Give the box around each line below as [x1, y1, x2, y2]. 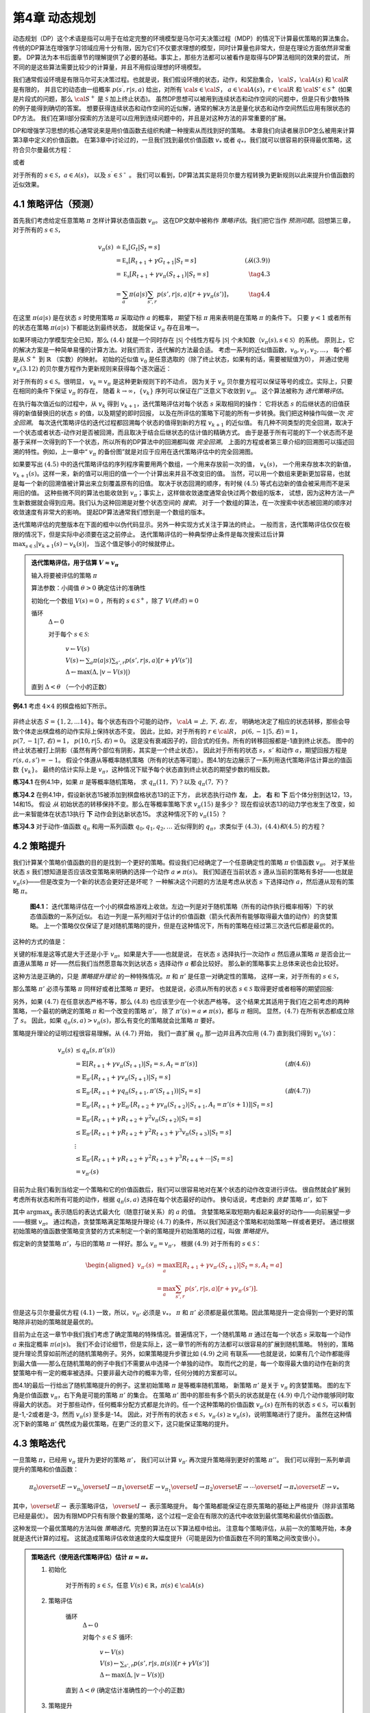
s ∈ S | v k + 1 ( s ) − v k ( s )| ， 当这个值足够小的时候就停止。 [25, 540, 178, 550]
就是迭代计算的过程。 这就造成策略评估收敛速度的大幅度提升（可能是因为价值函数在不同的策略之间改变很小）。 [12, 1533, 323, 1542]
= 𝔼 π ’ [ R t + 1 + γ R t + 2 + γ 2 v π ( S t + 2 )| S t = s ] [75, 1113, 201, 1124]
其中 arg [12, 1208, 37, 1216]
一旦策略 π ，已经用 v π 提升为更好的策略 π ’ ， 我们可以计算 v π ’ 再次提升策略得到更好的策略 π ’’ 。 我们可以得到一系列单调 [12, 1455, 351, 1466]
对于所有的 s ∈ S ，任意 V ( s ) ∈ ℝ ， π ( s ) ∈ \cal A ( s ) [65, 1581, 204, 1589]
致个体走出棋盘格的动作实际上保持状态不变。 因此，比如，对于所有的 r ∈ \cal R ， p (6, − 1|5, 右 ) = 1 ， [12, 727, 301, 735]
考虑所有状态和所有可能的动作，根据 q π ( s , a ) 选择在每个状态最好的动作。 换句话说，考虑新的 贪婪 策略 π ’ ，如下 [12, 1195, 328, 1205]
